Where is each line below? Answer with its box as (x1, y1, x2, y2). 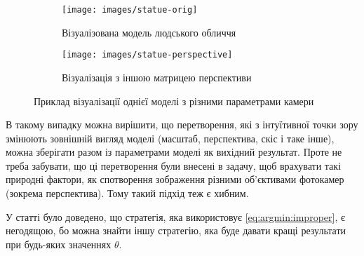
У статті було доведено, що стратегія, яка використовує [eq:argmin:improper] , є (6, 209, 345, 224)
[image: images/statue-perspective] (62, 50, 233, 60)
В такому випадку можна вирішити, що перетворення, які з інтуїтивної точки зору (6, 117, 358, 132)
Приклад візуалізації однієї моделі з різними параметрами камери (34, 93, 314, 108)
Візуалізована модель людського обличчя (62, 25, 236, 39)
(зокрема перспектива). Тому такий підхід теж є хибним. (6, 186, 249, 201)
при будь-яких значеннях (6, 236, 112, 251)
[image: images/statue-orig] (62, 5, 198, 15)
